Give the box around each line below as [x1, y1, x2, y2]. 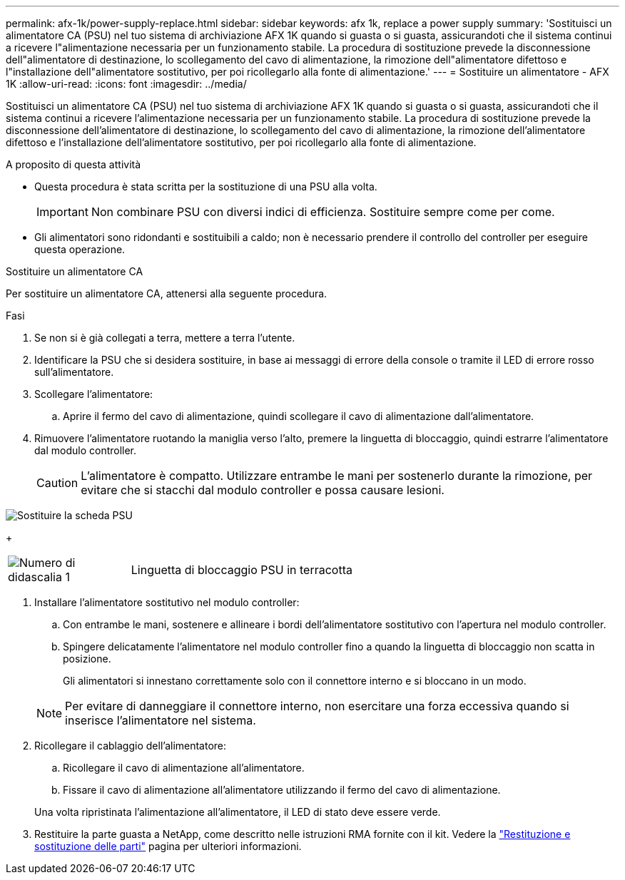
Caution [36, 476, 78, 490]
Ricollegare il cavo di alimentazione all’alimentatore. [63, 762, 305, 774]
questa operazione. [34, 243, 126, 255]
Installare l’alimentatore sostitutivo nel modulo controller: [34, 596, 300, 608]
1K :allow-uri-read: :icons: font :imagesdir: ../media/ [6, 78, 247, 90]
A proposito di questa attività [6, 158, 141, 170]
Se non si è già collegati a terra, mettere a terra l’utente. [34, 332, 295, 344]
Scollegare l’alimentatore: [34, 388, 153, 400]
